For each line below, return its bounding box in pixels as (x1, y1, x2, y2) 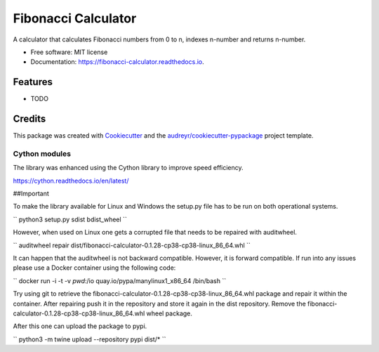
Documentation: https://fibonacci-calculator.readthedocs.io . (30, 58, 205, 66)
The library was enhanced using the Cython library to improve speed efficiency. (13, 164, 244, 172)
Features (13, 76, 53, 88)
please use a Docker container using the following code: (13, 263, 176, 272)
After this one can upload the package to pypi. (13, 322, 147, 330)
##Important (13, 190, 49, 198)
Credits (13, 113, 46, 125)
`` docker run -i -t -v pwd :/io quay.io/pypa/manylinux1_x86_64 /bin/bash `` (13, 276, 227, 285)
